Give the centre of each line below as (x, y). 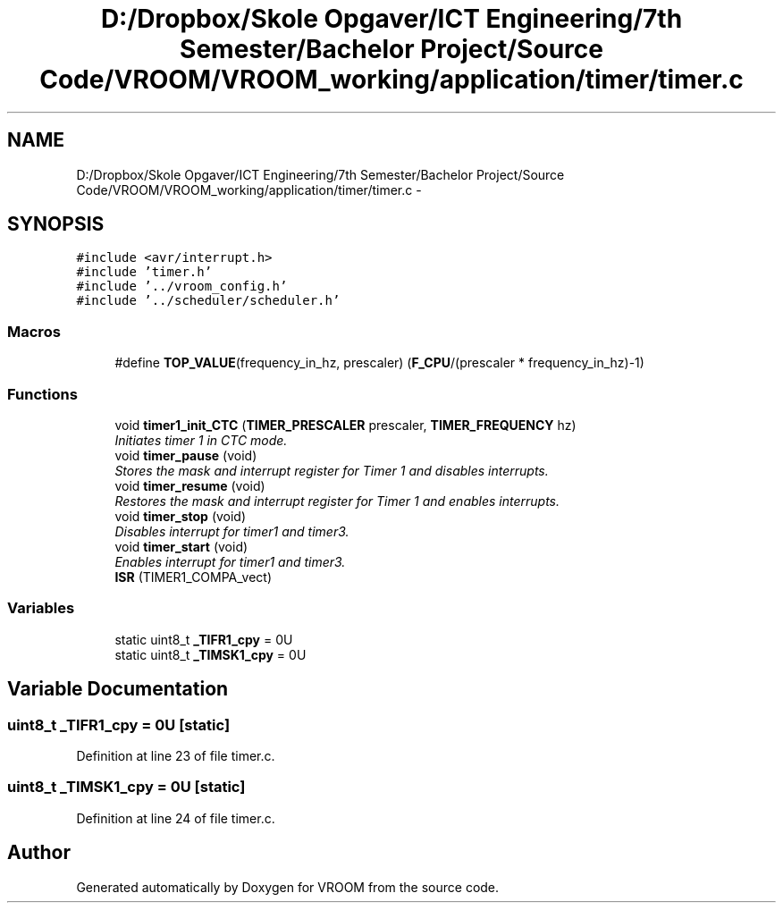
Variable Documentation (118, 689)
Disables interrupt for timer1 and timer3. (232, 531)
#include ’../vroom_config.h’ (182, 286)
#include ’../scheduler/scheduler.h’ (208, 301)
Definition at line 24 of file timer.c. (176, 818)
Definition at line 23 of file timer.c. (176, 755)
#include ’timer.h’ (144, 272)
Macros (34, 331)
